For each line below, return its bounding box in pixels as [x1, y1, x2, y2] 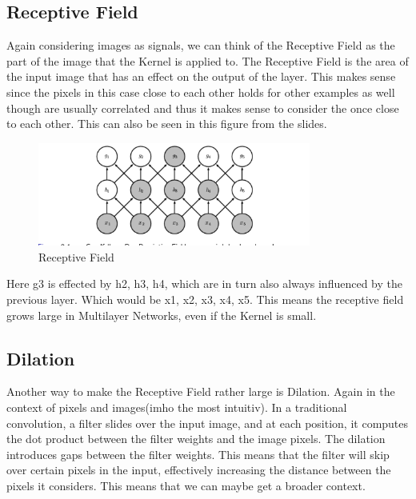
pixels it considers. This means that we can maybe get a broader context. [6, 477, 366, 494]
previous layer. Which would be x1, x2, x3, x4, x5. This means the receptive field [6, 291, 404, 308]
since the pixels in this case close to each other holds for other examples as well [6, 83, 395, 100]
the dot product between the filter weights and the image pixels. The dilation [6, 430, 386, 447]
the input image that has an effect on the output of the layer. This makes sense [6, 68, 396, 85]
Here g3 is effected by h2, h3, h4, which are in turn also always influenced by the [6, 275, 402, 292]
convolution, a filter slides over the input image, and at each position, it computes [6, 414, 409, 431]
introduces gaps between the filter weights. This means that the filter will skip [6, 445, 390, 462]
